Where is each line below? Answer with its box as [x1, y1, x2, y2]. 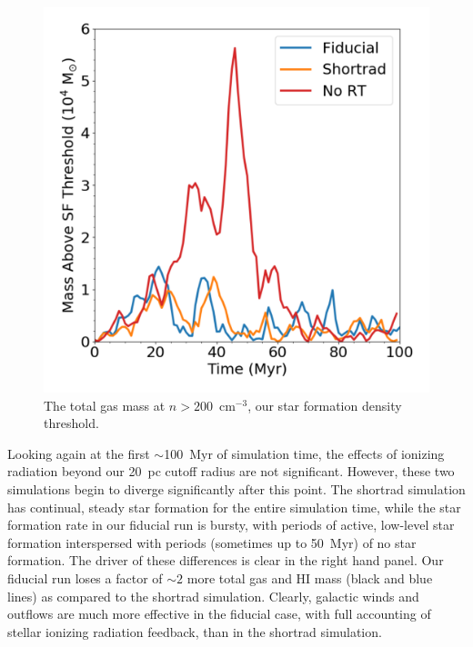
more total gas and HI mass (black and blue [186, 568, 433, 587]
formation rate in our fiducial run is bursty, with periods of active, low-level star [7, 515, 455, 534]
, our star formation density [247, 395, 402, 414]
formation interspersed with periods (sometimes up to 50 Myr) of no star [7, 533, 417, 552]
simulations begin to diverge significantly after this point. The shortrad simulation [7, 479, 466, 498]
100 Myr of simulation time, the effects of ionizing [164, 443, 445, 463]
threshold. [44, 413, 99, 433]
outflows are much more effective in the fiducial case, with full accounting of [7, 604, 431, 623]
